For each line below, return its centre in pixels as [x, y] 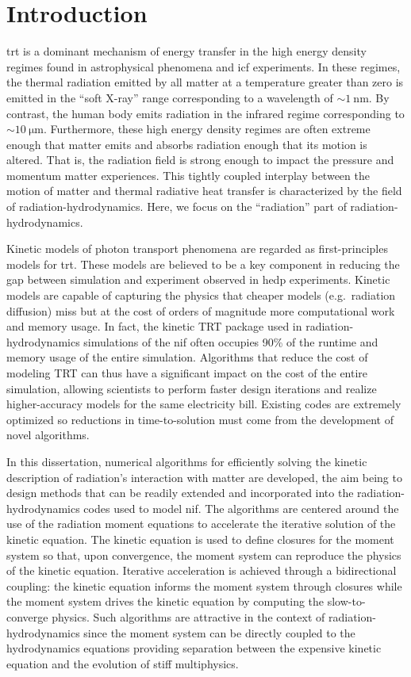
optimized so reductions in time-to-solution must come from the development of [200, 419]
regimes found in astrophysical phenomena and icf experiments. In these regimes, [204, 66]
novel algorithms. [48, 435]
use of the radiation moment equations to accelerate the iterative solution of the [201, 524]
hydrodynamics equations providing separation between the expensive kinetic [194, 648]
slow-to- [346, 601]
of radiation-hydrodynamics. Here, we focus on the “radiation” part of [177, 207]
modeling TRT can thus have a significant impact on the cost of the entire [187, 373]
